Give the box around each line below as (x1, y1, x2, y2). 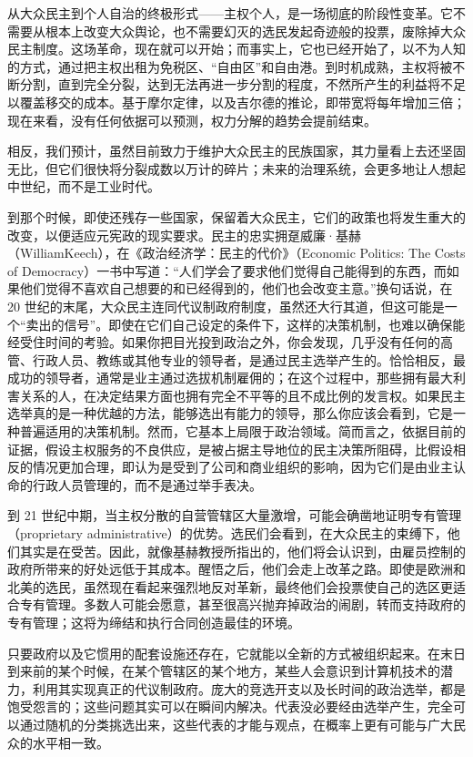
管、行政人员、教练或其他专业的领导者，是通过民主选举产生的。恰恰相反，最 (7, 350, 466, 369)
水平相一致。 (32, 732, 109, 752)
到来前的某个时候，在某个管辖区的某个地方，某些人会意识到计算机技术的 (7, 661, 440, 680)
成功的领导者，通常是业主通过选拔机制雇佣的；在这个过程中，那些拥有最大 (7, 368, 453, 387)
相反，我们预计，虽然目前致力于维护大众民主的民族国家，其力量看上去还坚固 (7, 141, 466, 160)
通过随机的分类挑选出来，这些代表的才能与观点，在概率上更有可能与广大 (19, 714, 453, 733)
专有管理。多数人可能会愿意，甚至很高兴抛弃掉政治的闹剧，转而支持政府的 (19, 595, 466, 614)
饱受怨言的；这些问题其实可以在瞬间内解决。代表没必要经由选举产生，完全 (7, 697, 453, 716)
